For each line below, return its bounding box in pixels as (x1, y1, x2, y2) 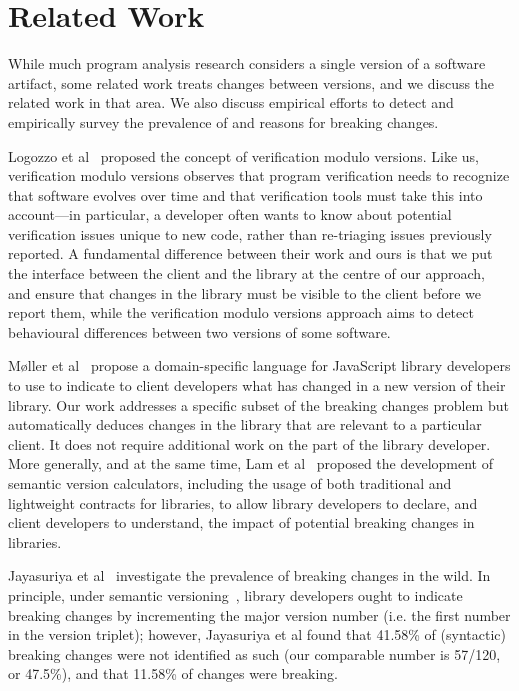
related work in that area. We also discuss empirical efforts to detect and (8, 92, 454, 113)
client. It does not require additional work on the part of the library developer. (8, 433, 491, 454)
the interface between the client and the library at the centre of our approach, (8, 263, 486, 284)
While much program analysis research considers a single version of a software (8, 53, 486, 74)
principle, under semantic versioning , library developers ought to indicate (8, 584, 463, 605)
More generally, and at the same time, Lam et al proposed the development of (8, 453, 493, 474)
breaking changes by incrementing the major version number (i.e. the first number (8, 604, 511, 625)
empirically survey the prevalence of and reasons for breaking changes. (8, 111, 439, 132)
